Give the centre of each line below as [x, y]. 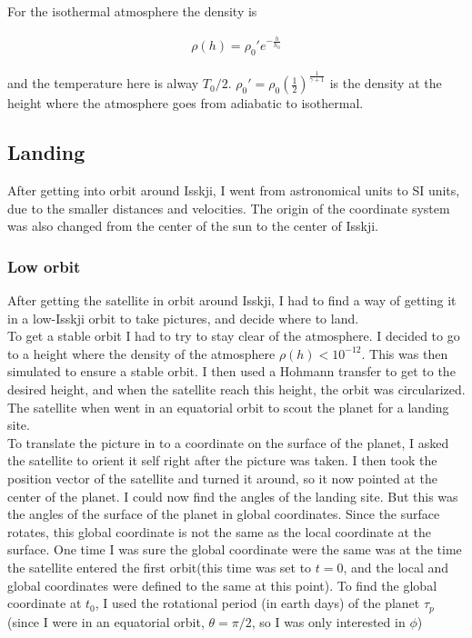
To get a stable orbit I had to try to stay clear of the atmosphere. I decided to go [234, 336]
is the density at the [386, 83]
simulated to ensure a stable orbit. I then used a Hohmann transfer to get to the [231, 371]
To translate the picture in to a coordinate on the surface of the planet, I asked [228, 442]
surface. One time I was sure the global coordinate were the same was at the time [235, 549]
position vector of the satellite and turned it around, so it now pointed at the [222, 478]
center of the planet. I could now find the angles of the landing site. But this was [233, 496]
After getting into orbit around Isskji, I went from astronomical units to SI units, [234, 190]
